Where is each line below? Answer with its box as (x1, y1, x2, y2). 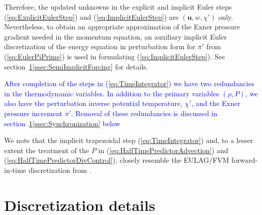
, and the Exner (191, 98, 241, 109)
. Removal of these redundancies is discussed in (71, 107, 218, 118)
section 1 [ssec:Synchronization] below (4, 118, 120, 128)
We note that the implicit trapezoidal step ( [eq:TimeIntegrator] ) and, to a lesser (4, 135, 253, 146)
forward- (231, 155, 258, 165)
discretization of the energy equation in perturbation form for (4, 41, 195, 52)
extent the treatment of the (4, 145, 89, 155)
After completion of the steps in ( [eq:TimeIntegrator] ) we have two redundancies (4, 78, 254, 89)
